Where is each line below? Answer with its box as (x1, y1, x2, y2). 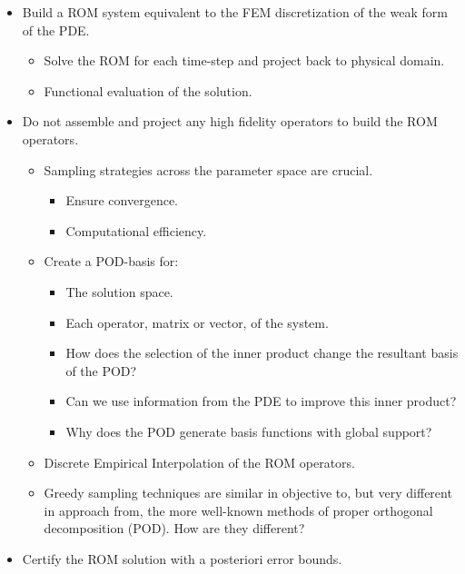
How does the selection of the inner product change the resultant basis (65, 343, 459, 362)
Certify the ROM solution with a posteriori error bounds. (22, 549, 342, 568)
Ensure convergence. (65, 191, 179, 210)
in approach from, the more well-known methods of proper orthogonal (44, 500, 433, 520)
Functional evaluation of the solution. (44, 81, 252, 100)
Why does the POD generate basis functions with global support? (65, 421, 432, 440)
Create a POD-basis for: (44, 252, 179, 271)
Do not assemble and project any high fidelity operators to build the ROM (22, 112, 438, 131)
